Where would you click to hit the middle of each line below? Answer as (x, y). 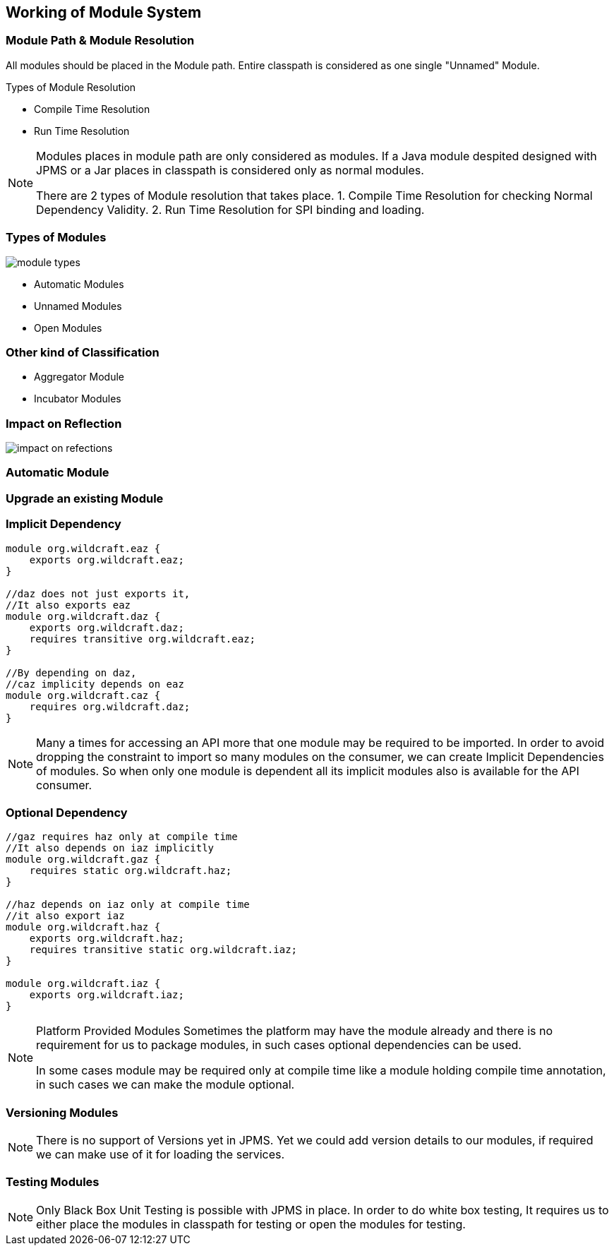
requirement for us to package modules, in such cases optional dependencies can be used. (279, 1045)
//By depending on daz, (71, 672)
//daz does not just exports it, (98, 593)
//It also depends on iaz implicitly (110, 848)
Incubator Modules (78, 399)
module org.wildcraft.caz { (83, 695)
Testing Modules (53, 1182)
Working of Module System (104, 12)
